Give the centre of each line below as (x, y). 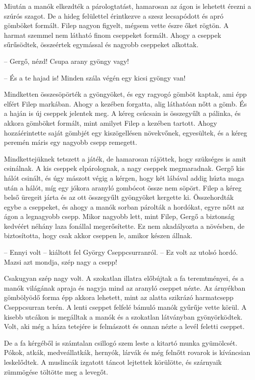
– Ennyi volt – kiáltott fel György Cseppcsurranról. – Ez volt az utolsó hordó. (121, 252)
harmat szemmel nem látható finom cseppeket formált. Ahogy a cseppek (113, 35)
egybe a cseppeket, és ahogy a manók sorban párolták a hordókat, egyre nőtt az (124, 206)
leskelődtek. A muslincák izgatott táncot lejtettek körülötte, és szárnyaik (113, 362)
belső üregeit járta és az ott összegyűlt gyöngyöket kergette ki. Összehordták (119, 197)
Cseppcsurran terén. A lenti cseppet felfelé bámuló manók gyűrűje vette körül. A (125, 307)
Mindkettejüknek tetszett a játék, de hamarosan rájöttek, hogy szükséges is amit (125, 158)
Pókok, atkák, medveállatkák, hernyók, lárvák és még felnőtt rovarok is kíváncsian (127, 352)
